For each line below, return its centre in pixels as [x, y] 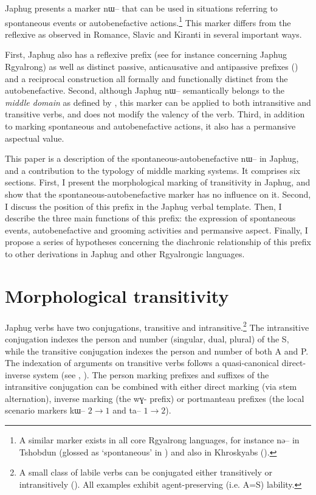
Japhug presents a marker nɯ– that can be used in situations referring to [141, 8]
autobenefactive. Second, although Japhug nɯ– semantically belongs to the [145, 90]
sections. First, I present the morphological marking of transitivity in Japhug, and [158, 182]
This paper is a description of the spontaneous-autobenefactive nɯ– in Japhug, [152, 158]
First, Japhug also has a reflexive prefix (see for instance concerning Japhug [146, 54]
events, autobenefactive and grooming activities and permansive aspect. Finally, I [156, 230]
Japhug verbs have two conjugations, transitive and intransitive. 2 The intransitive [157, 326]
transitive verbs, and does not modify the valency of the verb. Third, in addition [155, 114]
